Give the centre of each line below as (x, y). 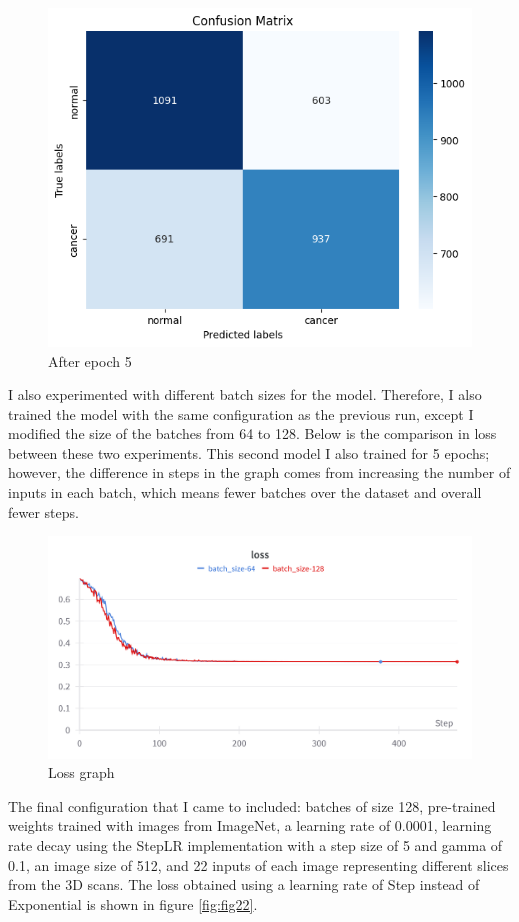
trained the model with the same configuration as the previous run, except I (241, 413)
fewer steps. (43, 511)
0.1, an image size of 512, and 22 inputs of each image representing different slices (258, 864)
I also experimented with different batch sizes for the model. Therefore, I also (245, 394)
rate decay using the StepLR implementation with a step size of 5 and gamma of (255, 844)
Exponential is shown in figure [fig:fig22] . (133, 903)
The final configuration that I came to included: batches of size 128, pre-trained (252, 805)
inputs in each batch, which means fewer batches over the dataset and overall (245, 492)
